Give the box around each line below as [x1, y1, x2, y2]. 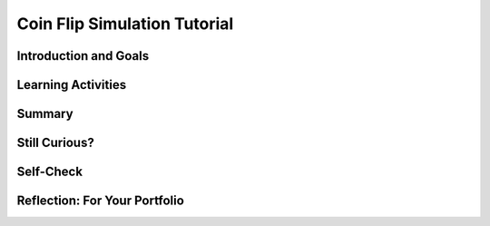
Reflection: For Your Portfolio [16, 193, 185, 209]
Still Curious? [16, 135, 94, 151]
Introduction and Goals [16, 48, 150, 64]
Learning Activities [16, 77, 127, 93]
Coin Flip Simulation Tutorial [16, 14, 234, 34]
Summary [16, 106, 73, 122]
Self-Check [16, 164, 83, 180]
